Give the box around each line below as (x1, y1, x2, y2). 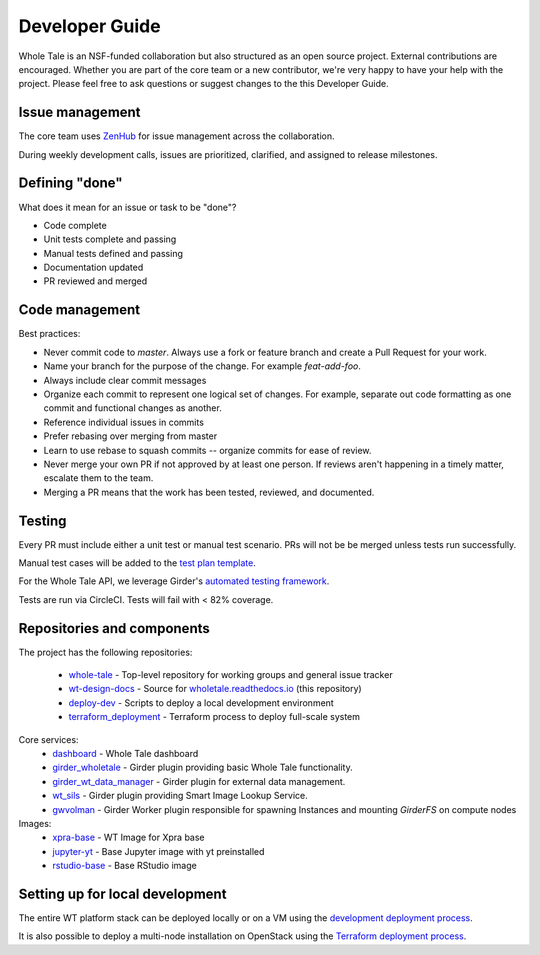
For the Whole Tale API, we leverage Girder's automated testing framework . (18, 575, 330, 587)
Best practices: (18, 328, 81, 340)
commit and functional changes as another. (43, 402, 222, 414)
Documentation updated (43, 261, 144, 274)
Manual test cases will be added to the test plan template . (18, 556, 257, 569)
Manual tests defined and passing (43, 247, 184, 259)
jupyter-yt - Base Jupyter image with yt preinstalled (52, 845, 265, 857)
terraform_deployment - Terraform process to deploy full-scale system (68, 711, 360, 723)
